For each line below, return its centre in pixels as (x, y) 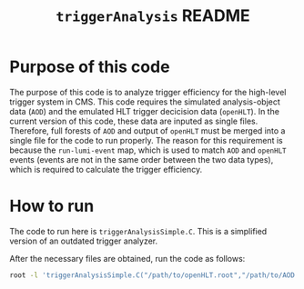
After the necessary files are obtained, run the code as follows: (127, 258)
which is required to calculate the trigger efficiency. (106, 169)
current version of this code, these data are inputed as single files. (134, 121)
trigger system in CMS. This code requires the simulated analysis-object (145, 102)
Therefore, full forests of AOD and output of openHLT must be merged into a (147, 130)
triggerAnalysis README (153, 16)
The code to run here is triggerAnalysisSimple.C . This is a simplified (138, 231)
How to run (52, 206)
